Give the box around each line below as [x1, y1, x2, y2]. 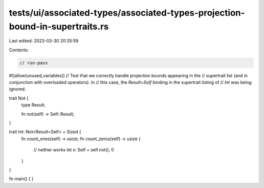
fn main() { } [9, 176, 34, 182]
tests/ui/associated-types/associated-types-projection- [9, 7, 245, 18]
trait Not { [9, 95, 29, 101]
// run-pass [19, 60, 48, 65]
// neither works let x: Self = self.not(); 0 [33, 147, 114, 153]
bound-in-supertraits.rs [9, 21, 109, 32]
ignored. [9, 86, 26, 92]
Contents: [9, 47, 29, 53]
